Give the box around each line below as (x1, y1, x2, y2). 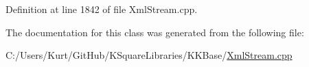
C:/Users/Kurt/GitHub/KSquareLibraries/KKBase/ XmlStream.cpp (5, 48, 293, 62)
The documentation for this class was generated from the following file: (5, 25, 304, 39)
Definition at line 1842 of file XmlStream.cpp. (5, 2, 198, 16)
